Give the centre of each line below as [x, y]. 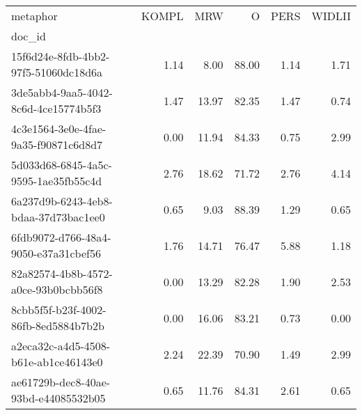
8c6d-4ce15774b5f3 [56, 108]
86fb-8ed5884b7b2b [58, 326]
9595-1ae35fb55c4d [57, 181]
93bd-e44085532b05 [58, 398]
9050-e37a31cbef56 [56, 253]
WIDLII [331, 16]
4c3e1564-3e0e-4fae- [59, 128]
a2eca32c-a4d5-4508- [61, 346]
